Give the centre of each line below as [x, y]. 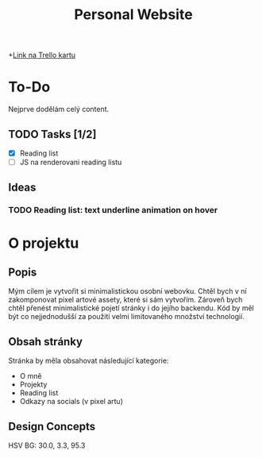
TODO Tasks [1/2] [52, 134]
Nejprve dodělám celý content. [59, 110]
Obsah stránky [46, 342]
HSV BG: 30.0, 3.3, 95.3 [47, 445]
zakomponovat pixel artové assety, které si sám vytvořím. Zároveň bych [125, 300]
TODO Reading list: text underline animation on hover [113, 210]
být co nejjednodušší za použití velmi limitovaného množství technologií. [126, 317]
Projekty [33, 385]
